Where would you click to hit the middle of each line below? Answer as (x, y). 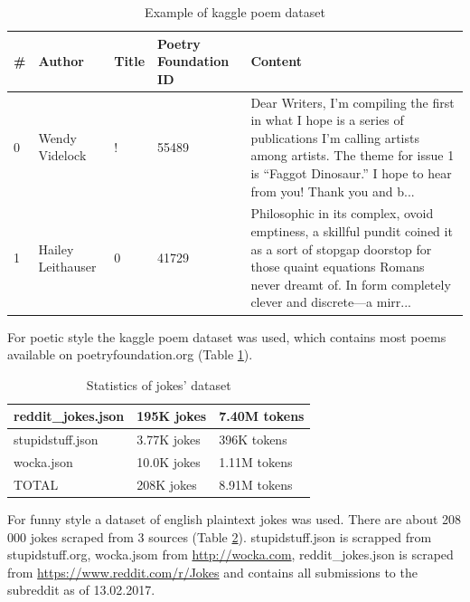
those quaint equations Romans (338, 267)
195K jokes (172, 416)
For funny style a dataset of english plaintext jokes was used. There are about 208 (235, 518)
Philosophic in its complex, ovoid (342, 213)
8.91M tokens (256, 484)
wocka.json (43, 461)
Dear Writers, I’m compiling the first (352, 102)
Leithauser (67, 267)
